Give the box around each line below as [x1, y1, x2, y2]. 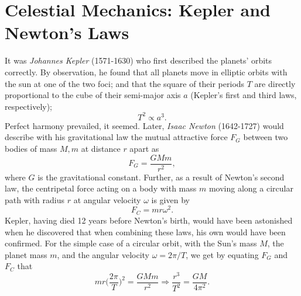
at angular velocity [73, 193, 141, 206]
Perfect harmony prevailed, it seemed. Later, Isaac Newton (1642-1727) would [5, 119, 284, 131]
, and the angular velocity [57, 248, 149, 260]
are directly [254, 77, 296, 89]
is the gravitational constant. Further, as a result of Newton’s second [37, 170, 285, 183]
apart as [129, 142, 159, 154]
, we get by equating [186, 248, 259, 260]
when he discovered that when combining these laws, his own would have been [5, 225, 286, 238]
